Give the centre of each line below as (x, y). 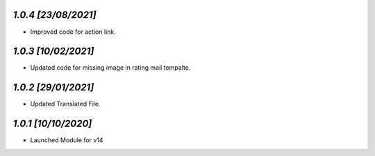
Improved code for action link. (73, 32)
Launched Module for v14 (67, 140)
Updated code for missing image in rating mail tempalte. (110, 68)
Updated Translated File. (65, 104)
